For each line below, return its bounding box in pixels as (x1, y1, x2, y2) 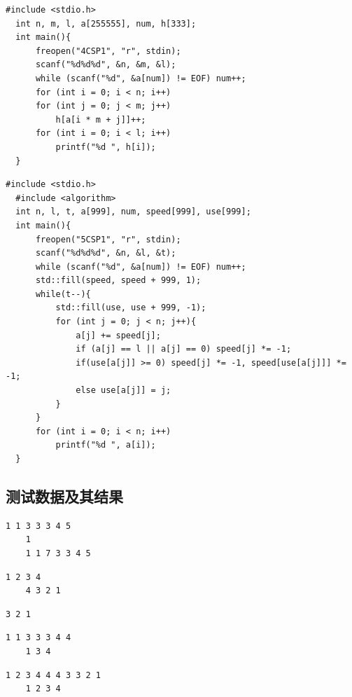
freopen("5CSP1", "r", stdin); (35, 234, 181, 244)
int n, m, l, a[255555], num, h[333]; (15, 18, 197, 29)
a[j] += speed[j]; (76, 330, 161, 340)
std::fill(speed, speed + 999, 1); (35, 275, 202, 286)
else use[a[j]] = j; (76, 385, 171, 396)
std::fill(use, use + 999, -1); (55, 303, 206, 313)
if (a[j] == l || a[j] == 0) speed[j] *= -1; (76, 344, 292, 354)
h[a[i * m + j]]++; (55, 114, 146, 125)
